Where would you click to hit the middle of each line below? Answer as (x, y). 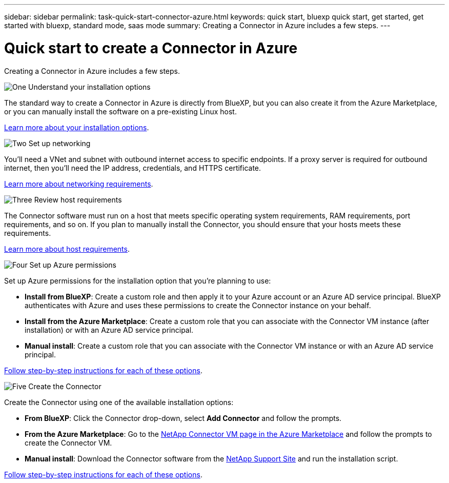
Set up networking (59, 143)
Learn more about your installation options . (77, 127)
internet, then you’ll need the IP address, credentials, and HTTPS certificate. (133, 168)
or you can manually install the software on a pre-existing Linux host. (120, 111)
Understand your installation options (89, 87)
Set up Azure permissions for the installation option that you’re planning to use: (138, 280)
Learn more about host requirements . (67, 249)
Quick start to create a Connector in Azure (151, 48)
